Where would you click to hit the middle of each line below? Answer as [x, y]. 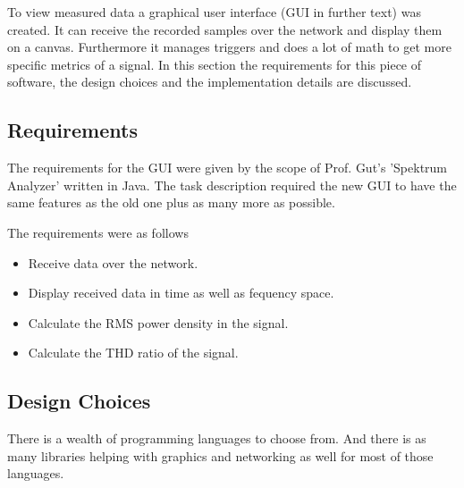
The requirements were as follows [98, 232]
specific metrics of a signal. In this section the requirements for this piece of [215, 64]
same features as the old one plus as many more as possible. [171, 202]
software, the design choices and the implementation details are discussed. [210, 82]
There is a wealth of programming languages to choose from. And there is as [217, 438]
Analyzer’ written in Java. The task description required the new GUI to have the [232, 185]
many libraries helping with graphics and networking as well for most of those [220, 455]
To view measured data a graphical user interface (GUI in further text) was [214, 12]
